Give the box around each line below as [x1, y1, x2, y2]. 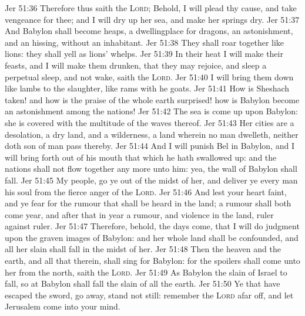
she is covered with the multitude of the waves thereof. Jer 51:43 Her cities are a [5, 116, 294, 128]
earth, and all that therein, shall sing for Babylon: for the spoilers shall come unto [5, 254, 300, 267]
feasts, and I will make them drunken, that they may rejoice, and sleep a [5, 59, 267, 71]
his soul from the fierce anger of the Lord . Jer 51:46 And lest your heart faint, [5, 185, 287, 198]
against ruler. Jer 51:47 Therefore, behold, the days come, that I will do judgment [5, 220, 300, 232]
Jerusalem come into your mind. [5, 300, 120, 312]
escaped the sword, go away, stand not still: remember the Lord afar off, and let [5, 288, 294, 301]
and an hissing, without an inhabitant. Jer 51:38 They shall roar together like [5, 36, 284, 48]
